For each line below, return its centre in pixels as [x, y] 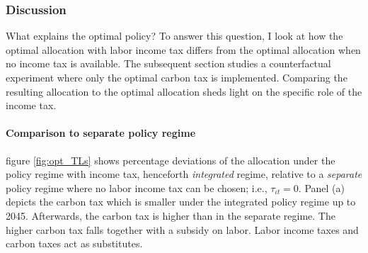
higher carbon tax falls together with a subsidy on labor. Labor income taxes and [182, 229]
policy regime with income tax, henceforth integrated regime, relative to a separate [184, 174]
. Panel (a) [322, 187]
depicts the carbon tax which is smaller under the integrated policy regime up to [181, 202]
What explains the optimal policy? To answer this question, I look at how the [174, 36]
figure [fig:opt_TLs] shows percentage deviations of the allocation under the [171, 160]
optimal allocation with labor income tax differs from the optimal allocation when [183, 49]
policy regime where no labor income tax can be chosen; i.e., [137, 187]
